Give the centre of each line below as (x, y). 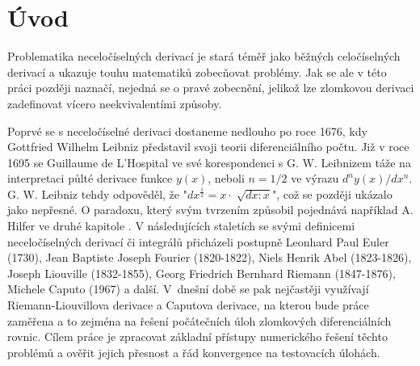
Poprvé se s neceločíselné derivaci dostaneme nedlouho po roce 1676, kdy (187, 130)
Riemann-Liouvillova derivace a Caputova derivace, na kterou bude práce (188, 305)
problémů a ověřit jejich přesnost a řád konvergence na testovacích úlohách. (194, 352)
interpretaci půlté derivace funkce (90, 178)
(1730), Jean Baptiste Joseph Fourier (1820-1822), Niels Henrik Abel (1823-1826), (210, 257)
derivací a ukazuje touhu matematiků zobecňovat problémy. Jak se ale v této (197, 72)
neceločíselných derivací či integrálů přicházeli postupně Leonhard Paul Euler (198, 241)
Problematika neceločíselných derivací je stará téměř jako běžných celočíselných (204, 56)
